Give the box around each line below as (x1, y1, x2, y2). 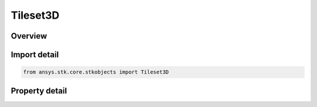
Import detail (11, 50, 59, 60)
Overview (11, 31, 48, 41)
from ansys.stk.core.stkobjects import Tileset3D (23, 69, 169, 75)
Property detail (11, 85, 68, 96)
